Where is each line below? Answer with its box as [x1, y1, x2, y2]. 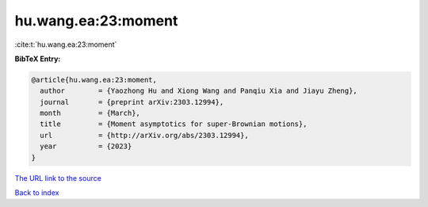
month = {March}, [40, 109, 140, 118]
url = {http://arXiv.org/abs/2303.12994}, [40, 131, 249, 140]
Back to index [14, 188, 59, 197]
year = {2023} [40, 142, 132, 151]
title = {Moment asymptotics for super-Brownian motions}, [40, 120, 308, 128]
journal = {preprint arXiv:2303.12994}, [40, 98, 224, 106]
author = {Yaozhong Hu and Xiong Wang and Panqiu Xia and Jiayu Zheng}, [40, 86, 358, 95]
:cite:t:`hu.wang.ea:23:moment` [14, 40, 117, 49]
